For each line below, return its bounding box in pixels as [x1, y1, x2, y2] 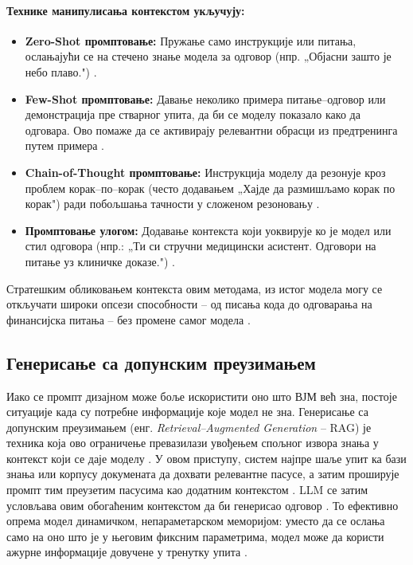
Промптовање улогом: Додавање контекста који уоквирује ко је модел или [25, 222, 392, 238]
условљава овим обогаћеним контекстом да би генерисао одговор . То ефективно [6, 496, 399, 513]
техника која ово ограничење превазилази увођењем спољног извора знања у [6, 434, 379, 451]
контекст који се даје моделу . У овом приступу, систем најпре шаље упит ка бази [6, 449, 407, 466]
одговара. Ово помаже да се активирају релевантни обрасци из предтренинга [25, 121, 398, 138]
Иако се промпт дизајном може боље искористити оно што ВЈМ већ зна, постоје [6, 387, 397, 404]
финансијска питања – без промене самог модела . [6, 311, 251, 328]
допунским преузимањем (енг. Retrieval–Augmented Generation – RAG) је [6, 418, 372, 435]
